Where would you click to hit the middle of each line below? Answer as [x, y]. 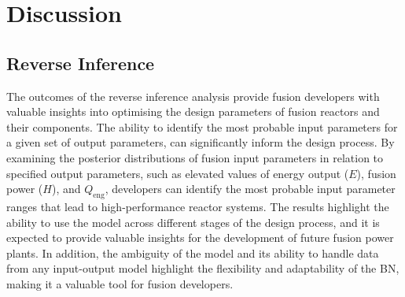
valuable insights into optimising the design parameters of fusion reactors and [193, 111]
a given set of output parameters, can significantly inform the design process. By [201, 142]
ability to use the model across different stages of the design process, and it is [193, 222]
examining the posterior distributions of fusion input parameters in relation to [195, 157]
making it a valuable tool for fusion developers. [120, 283]
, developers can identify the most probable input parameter [250, 189]
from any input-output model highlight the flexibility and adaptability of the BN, [203, 268]
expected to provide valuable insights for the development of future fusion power [200, 238]
